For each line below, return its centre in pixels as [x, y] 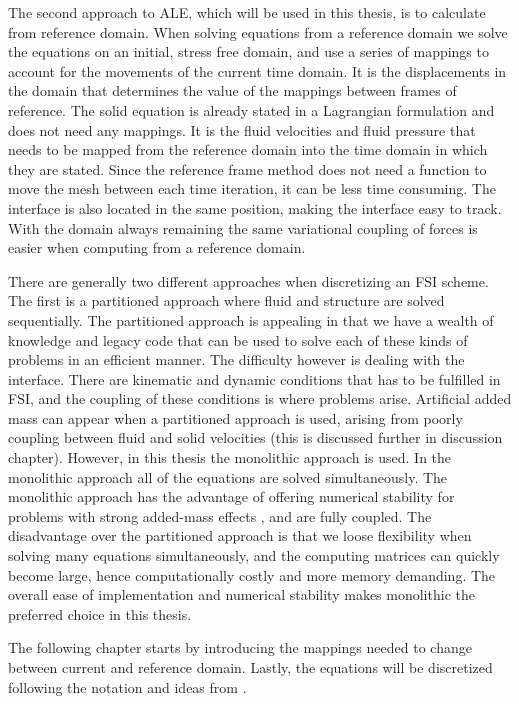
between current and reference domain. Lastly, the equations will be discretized [250, 667]
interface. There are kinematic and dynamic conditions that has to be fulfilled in [254, 378]
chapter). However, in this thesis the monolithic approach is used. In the [230, 457]
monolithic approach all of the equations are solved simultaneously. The [228, 476]
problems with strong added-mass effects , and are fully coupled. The [220, 515]
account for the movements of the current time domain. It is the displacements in [257, 70]
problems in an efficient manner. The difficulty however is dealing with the [236, 359]
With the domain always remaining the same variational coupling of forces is [243, 227]
